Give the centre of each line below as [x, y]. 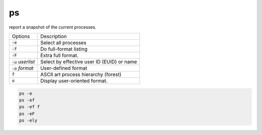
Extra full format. [59, 55]
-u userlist [23, 61]
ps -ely [28, 120]
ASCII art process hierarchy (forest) [81, 74]
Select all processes [64, 43]
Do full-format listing [64, 49]
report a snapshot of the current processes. [53, 27]
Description [54, 36]
